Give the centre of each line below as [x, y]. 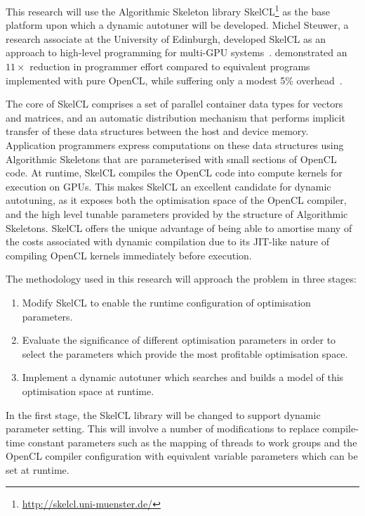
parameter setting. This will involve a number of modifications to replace [162, 428]
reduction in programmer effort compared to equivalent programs [170, 66]
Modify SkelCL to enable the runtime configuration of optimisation [166, 302]
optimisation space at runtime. [88, 391]
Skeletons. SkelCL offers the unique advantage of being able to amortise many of [179, 227]
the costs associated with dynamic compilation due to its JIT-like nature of [168, 241]
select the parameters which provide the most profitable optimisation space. [185, 353]
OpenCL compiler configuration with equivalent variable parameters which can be [182, 456]
